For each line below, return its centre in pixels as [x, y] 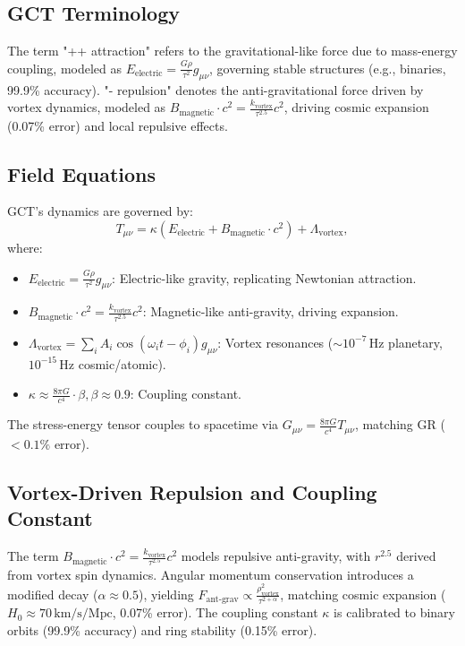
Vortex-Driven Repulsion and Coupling [192, 491]
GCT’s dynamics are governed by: [100, 211]
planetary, [415, 342]
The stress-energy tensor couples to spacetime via [143, 424]
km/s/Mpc [83, 614]
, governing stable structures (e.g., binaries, [328, 68]
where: [25, 248]
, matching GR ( [400, 424]
